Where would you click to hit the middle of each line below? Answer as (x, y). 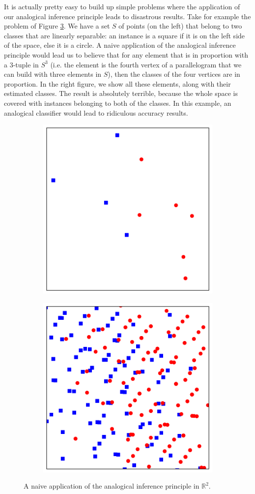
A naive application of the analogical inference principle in (112, 486)
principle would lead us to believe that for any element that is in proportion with (126, 54)
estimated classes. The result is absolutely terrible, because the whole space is (121, 93)
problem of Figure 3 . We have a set (57, 26)
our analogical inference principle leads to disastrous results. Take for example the (127, 16)
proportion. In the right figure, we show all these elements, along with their (117, 83)
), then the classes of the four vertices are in (174, 74)
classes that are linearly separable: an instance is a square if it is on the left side (125, 35)
